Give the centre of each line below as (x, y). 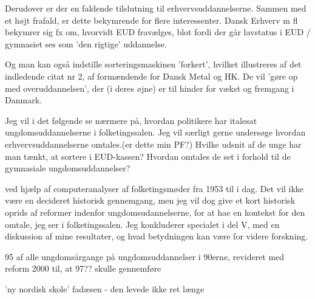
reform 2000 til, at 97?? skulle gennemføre (83, 268)
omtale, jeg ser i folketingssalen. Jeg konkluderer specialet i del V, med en (142, 224)
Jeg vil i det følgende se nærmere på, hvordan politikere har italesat (131, 120)
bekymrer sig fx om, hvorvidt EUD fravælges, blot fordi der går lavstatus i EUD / (158, 32)
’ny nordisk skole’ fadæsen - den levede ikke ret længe (105, 288)
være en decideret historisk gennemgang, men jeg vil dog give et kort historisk (150, 200)
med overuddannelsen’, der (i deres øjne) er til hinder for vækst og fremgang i (150, 88)
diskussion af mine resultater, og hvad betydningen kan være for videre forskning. (157, 236)
